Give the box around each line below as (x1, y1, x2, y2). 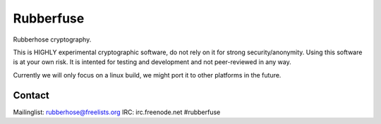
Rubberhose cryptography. (13, 35, 92, 44)
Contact (13, 89, 49, 101)
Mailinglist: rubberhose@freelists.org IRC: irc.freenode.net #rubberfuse (13, 108, 221, 116)
